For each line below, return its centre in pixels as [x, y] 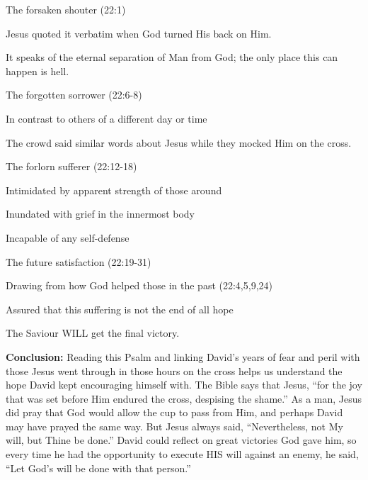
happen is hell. [38, 71]
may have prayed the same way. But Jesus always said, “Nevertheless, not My [174, 426]
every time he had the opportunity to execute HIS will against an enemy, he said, [182, 454]
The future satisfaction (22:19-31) [79, 261]
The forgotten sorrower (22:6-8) [74, 95]
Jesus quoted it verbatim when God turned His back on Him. [139, 33]
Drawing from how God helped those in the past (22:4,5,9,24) [139, 285]
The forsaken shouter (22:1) [66, 9]
